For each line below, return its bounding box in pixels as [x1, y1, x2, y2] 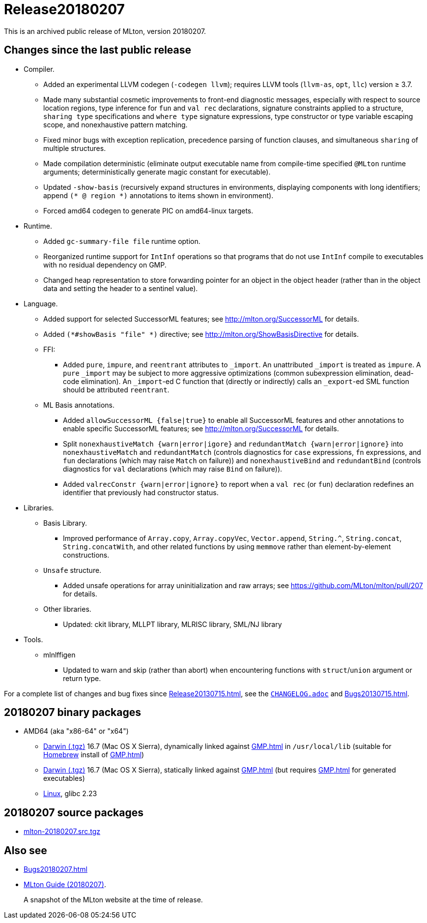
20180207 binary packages [4, 706, 142, 719]
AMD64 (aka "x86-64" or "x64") [24, 727, 129, 736]
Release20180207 [4, 1, 125, 18]
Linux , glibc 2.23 [43, 789, 97, 798]
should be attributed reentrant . [63, 385, 170, 394]
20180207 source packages [4, 806, 143, 819]
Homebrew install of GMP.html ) [43, 750, 144, 759]
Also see [4, 844, 47, 857]
